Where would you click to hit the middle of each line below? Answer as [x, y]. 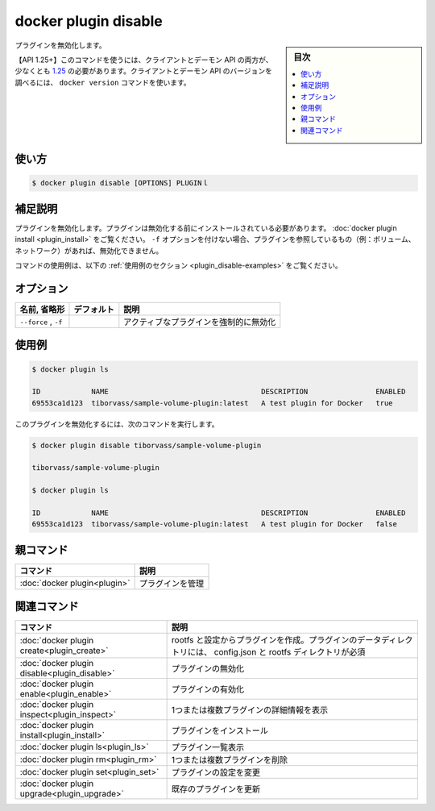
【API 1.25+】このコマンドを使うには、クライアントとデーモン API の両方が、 [144, 60]
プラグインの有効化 [208, 689]
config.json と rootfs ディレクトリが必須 [290, 652]
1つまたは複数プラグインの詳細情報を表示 [250, 710]
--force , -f [41, 321]
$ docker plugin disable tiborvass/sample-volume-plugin [147, 445]
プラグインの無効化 [208, 669]
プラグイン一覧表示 [208, 747]
